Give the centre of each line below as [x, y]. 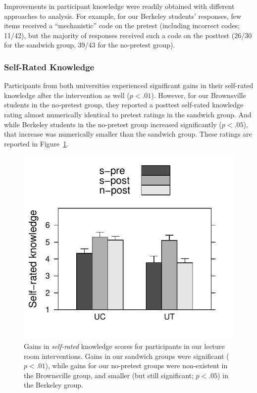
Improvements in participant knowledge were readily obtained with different [119, 6]
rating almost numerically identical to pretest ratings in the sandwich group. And [128, 114]
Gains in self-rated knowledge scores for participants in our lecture [124, 346]
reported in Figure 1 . [36, 143]
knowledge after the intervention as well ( [67, 95]
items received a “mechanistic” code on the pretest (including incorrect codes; [122, 25]
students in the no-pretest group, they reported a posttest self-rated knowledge [124, 105]
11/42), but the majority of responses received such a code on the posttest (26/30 [128, 35]
